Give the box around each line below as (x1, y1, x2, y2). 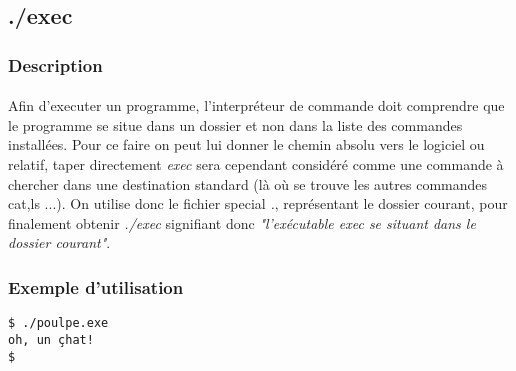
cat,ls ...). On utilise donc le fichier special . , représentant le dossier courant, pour (8, 193, 508, 214)
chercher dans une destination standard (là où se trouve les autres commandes (8, 173, 488, 194)
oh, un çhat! (8, 332, 94, 347)
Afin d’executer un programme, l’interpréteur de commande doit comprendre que (8, 95, 505, 116)
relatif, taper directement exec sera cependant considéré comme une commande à (8, 154, 504, 174)
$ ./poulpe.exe (8, 316, 109, 331)
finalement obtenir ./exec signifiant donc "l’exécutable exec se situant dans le (8, 212, 476, 233)
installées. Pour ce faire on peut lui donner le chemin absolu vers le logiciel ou (8, 134, 485, 155)
